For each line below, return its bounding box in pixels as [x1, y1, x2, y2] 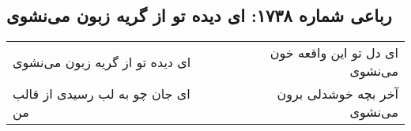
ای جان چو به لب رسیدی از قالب [13, 84, 190, 103]
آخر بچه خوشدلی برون [277, 84, 398, 103]
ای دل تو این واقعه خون [270, 43, 398, 62]
